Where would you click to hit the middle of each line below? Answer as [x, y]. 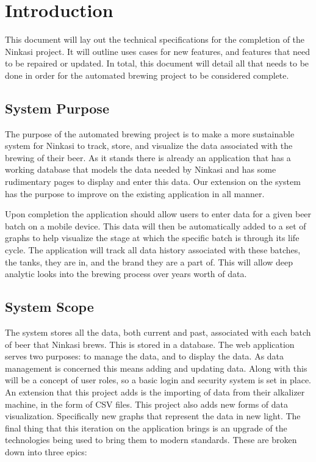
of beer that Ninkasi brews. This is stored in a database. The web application [150, 344]
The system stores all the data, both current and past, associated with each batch [158, 332]
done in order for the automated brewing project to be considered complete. [147, 75]
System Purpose [57, 108]
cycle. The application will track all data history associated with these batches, [153, 250]
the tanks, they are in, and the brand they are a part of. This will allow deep [149, 262]
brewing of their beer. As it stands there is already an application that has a [148, 157]
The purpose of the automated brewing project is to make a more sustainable [150, 133]
